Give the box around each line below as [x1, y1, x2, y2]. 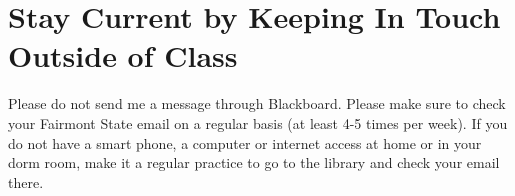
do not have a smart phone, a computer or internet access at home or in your [8, 132, 482, 153]
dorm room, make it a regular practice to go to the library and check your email [8, 152, 500, 173]
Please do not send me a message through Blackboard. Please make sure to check [8, 93, 506, 114]
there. [8, 171, 44, 192]
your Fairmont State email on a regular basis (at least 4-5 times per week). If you [8, 112, 508, 133]
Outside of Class [8, 35, 238, 76]
